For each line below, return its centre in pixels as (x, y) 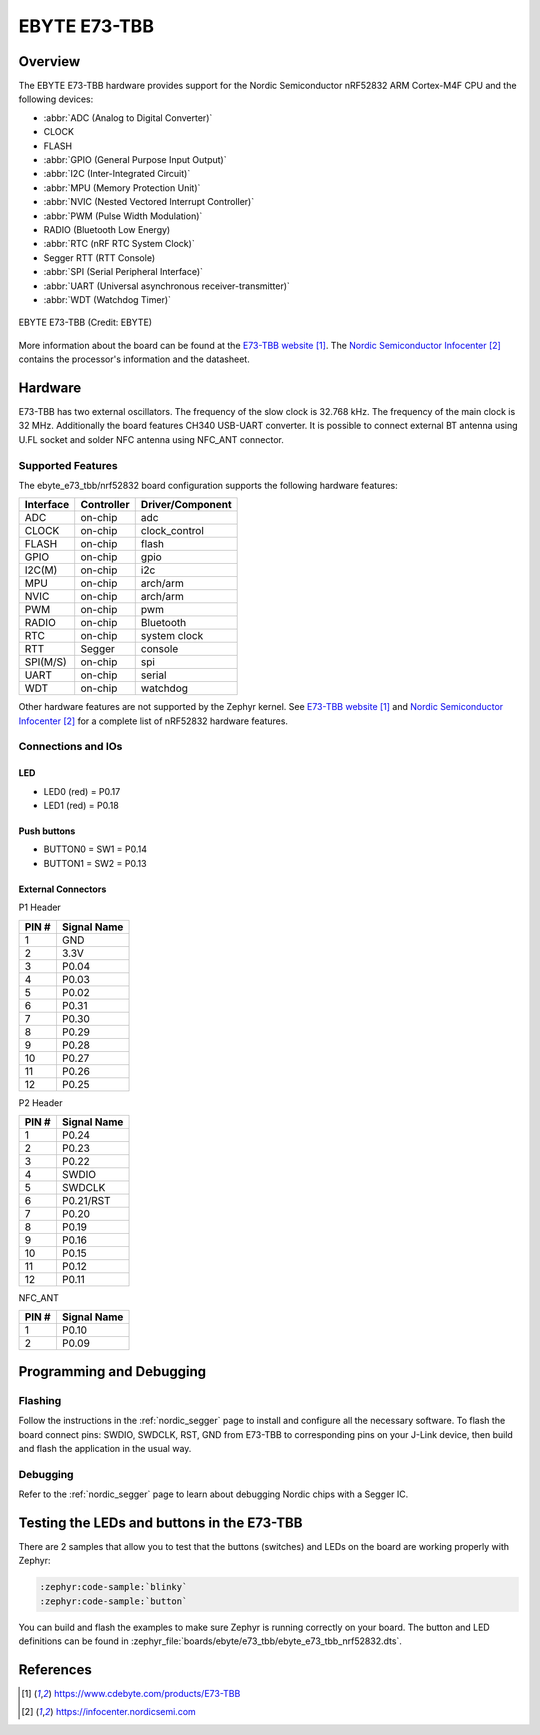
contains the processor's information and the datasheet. (134, 359)
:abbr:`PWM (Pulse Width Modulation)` (123, 216)
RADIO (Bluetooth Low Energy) (107, 229)
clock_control (172, 531)
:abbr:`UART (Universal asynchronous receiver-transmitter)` (166, 286)
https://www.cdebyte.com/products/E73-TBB (147, 1694)
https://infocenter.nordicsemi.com (126, 1712)
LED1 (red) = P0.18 (81, 806)
